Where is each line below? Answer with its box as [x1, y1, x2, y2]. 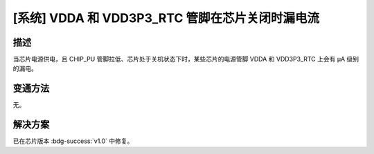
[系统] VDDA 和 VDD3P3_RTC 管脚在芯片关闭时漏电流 [12, 10, 320, 26]
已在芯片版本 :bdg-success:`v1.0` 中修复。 [12, 137, 134, 145]
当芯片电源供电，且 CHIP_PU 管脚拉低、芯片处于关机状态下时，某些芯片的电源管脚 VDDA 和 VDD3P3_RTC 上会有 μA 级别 [12, 55, 359, 64]
